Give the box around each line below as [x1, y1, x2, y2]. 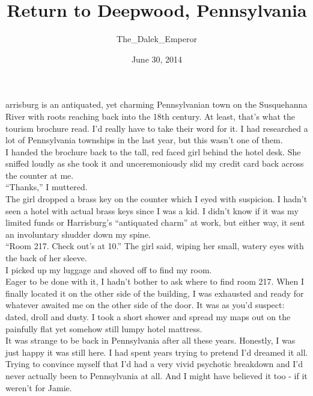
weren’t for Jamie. [5, 381, 72, 394]
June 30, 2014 [131, 52, 183, 65]
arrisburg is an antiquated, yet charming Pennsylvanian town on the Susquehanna [5, 98, 308, 111]
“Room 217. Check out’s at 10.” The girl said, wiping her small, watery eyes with [5, 240, 304, 252]
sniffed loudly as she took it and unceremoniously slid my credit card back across [5, 157, 304, 170]
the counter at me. [5, 169, 74, 181]
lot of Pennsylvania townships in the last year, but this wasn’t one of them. [5, 134, 283, 146]
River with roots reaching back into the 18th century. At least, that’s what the [5, 110, 296, 122]
